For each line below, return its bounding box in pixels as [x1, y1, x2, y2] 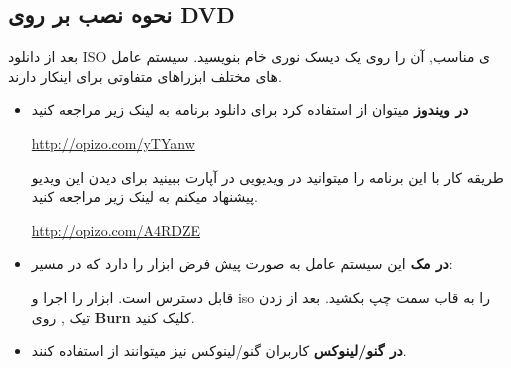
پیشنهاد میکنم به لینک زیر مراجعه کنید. [31, 186, 258, 207]
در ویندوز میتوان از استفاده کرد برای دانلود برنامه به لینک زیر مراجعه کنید [31, 99, 469, 120]
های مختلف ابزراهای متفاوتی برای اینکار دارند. [8, 65, 282, 86]
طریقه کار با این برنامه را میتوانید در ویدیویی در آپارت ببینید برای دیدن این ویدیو [31, 166, 504, 187]
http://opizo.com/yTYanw [31, 132, 195, 153]
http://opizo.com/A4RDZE [31, 219, 201, 240]
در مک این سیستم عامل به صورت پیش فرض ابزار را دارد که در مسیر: [31, 253, 453, 274]
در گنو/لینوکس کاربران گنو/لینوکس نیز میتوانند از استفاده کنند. [31, 340, 407, 361]
